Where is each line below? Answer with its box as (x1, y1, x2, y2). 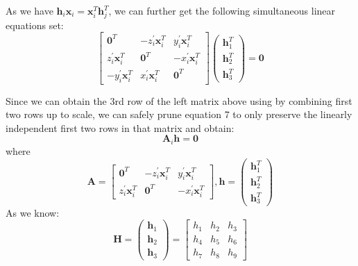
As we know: (6, 205, 60, 219)
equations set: (6, 17, 64, 32)
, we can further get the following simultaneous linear (108, 3, 336, 17)
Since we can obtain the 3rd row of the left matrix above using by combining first (6, 93, 352, 108)
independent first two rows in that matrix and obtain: (6, 120, 235, 135)
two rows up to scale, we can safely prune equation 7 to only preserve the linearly (6, 107, 352, 122)
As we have (6, 3, 53, 17)
